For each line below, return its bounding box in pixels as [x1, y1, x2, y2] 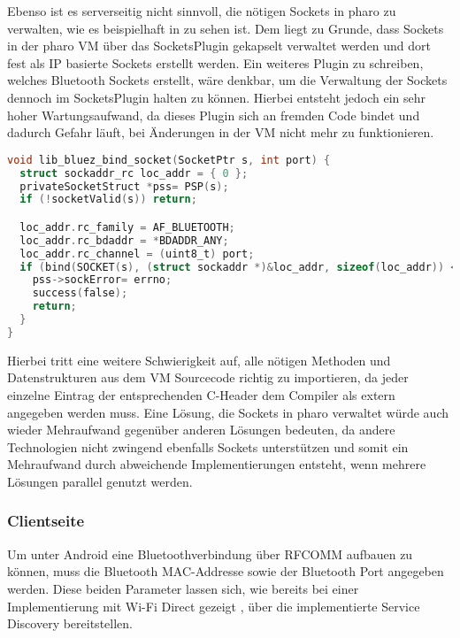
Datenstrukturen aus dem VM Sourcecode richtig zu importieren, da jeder [7, 368, 409, 387]
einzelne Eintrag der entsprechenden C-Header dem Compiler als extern [7, 385, 395, 404]
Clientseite [7, 510, 85, 532]
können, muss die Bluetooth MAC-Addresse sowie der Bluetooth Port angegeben [7, 562, 444, 580]
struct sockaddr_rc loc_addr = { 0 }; [19, 166, 249, 180]
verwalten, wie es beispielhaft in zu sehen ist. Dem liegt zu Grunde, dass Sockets [7, 19, 444, 37]
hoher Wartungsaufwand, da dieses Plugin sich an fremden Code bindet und [7, 105, 420, 124]
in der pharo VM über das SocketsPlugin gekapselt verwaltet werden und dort [7, 36, 432, 55]
